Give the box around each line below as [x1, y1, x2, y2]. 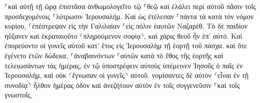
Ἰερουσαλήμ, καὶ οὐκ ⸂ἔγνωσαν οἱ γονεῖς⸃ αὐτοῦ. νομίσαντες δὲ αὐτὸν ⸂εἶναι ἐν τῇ [5, 70, 249, 80]
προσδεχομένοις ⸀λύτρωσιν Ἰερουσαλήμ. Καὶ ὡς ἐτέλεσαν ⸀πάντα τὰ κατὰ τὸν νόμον [5, 11, 254, 21]
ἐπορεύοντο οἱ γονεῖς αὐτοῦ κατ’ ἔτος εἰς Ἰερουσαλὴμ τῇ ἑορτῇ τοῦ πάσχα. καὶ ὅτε [5, 40, 247, 51]
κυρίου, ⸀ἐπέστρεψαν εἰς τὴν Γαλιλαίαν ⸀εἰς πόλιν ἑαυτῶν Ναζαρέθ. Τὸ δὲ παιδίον [5, 21, 248, 31]
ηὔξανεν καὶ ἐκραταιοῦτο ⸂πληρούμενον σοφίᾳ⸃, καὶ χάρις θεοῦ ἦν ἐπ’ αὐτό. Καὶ [5, 30, 242, 41]
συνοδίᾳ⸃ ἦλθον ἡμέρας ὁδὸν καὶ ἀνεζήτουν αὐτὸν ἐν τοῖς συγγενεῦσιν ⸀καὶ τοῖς [5, 79, 240, 90]
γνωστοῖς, [5, 89, 33, 100]
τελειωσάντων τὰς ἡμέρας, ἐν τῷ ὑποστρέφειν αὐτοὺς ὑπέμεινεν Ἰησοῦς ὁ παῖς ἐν [5, 60, 243, 70]
